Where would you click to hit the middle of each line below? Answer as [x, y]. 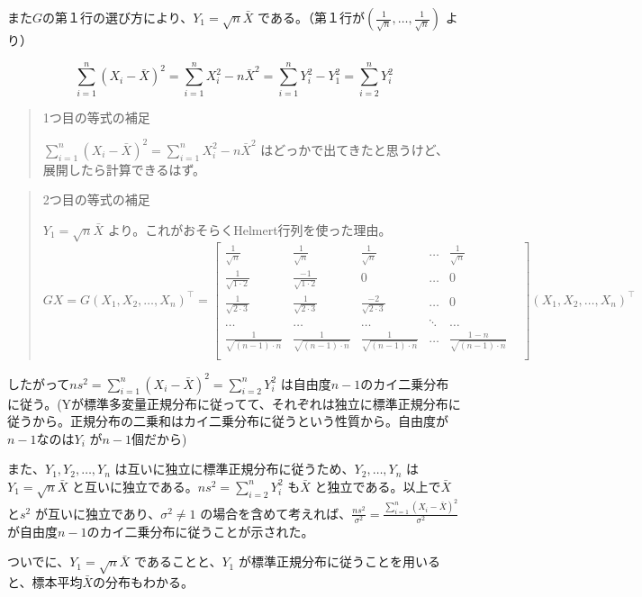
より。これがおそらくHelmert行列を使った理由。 [249, 230]
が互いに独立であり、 [98, 513]
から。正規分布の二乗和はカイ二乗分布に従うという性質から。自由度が [240, 421]
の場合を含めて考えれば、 [276, 513]
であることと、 [178, 561]
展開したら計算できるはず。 [124, 169]
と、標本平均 [45, 582]
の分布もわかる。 [144, 582]
